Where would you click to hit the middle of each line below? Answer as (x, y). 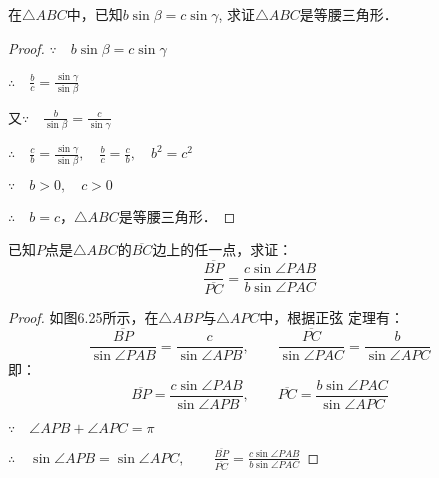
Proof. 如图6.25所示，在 (83, 317)
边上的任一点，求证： (222, 249)
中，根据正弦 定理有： (331, 317)
